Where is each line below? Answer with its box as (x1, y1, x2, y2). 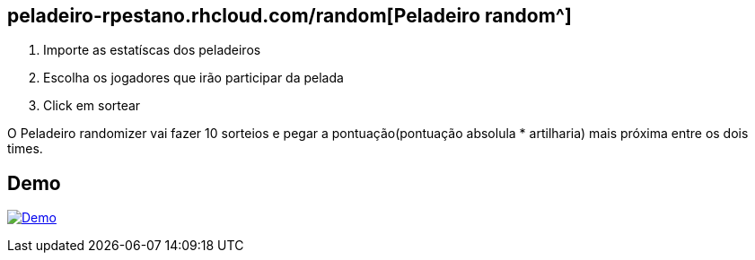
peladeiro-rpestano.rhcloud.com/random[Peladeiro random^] (7, 4, 572, 27)
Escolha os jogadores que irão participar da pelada (43, 70, 344, 86)
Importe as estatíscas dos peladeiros (43, 42, 261, 58)
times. (7, 141, 43, 157)
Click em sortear (43, 98, 141, 114)
